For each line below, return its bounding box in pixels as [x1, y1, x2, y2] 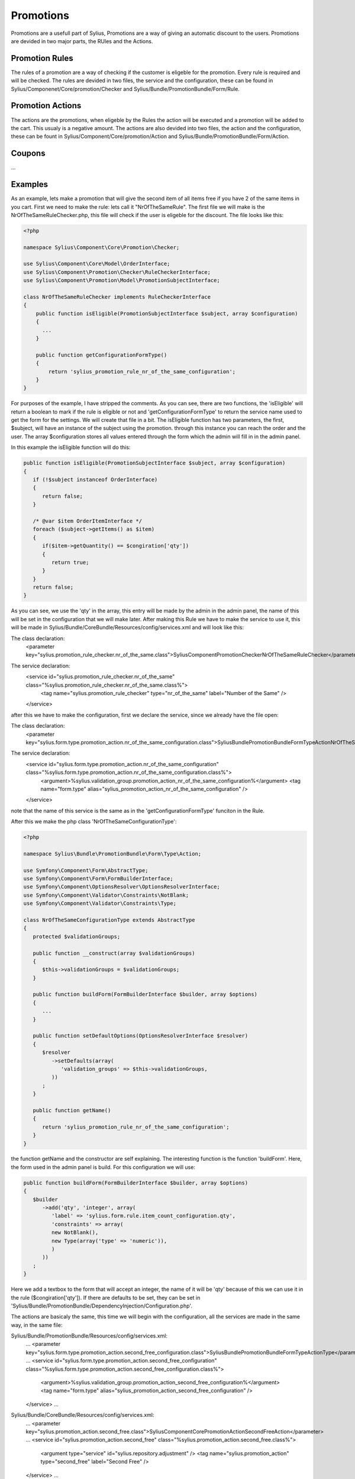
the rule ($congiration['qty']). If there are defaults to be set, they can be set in [11, 1294, 201, 1301]
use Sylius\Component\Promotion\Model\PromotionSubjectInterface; [23, 277, 220, 284]
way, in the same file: [11, 1321, 63, 1328]
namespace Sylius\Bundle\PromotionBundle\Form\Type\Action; [23, 850, 202, 857]
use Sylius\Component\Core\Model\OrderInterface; [23, 260, 170, 267]
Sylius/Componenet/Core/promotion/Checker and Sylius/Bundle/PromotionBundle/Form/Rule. [11, 85, 240, 92]
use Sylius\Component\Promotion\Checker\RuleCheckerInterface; [23, 269, 211, 275]
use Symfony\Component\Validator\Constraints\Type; [23, 900, 177, 907]
